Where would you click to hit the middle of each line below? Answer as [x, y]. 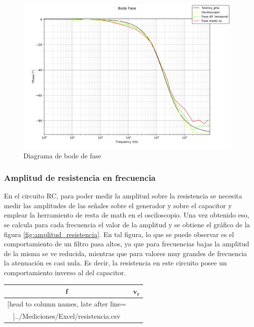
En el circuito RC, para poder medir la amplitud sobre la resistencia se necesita [123, 196]
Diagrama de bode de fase [62, 156]
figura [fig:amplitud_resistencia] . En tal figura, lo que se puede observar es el [119, 234]
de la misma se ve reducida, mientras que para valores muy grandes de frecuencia [126, 253]
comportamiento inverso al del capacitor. [65, 272]
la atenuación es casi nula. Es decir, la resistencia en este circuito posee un [116, 263]
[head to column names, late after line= [67, 303]
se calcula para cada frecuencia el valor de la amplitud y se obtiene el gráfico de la [127, 225]
